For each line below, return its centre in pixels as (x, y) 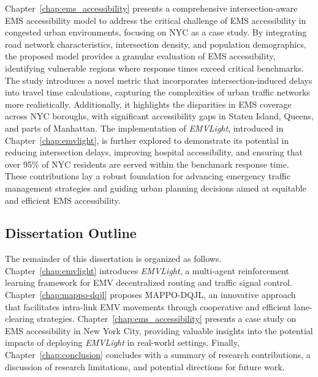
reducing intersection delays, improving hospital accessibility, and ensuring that (154, 152)
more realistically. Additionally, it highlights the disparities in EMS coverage (148, 104)
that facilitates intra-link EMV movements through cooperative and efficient (148, 306)
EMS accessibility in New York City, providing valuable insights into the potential (159, 330)
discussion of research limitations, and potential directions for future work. (145, 366)
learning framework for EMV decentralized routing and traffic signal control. (149, 282)
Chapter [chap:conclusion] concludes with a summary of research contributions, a (158, 355)
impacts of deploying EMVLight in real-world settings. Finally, (122, 342)
